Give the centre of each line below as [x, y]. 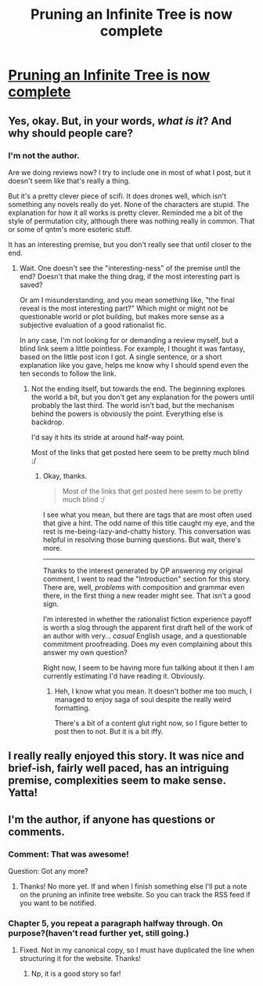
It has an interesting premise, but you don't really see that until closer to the [130, 244]
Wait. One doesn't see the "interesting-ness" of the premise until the [130, 267]
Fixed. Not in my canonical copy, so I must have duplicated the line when [137, 950]
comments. [36, 832]
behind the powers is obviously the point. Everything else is [127, 413]
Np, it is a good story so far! [76, 973]
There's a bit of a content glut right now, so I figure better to [151, 722]
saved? [31, 285]
